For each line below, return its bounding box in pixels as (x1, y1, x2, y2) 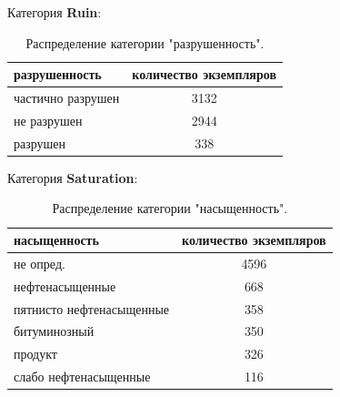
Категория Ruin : (7, 3, 102, 21)
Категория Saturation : (7, 168, 138, 187)
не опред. (14, 253, 65, 272)
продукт (14, 344, 57, 363)
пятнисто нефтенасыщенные (14, 299, 170, 318)
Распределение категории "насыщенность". (52, 198, 288, 218)
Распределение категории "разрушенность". (25, 33, 265, 52)
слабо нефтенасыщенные (14, 367, 151, 386)
